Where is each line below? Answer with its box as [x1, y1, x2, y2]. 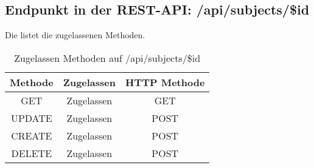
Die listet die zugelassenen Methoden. [5, 29, 145, 41]
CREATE [11, 128, 52, 143]
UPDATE [10, 110, 52, 125]
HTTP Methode [125, 75, 205, 89]
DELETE [11, 146, 52, 160]
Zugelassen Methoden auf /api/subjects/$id [14, 50, 201, 65]
